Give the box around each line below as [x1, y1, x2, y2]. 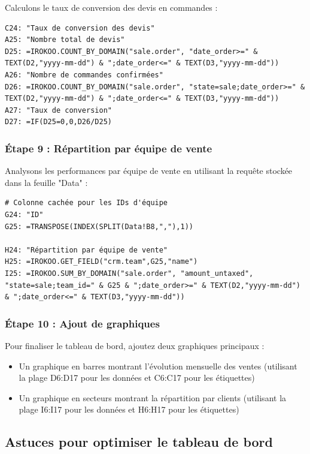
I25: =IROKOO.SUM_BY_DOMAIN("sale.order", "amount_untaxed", [5, 269, 254, 278]
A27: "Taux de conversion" [5, 106, 112, 115]
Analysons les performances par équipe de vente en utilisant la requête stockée [5, 164, 293, 177]
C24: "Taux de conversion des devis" [5, 23, 155, 32]
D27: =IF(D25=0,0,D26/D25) [5, 118, 112, 127]
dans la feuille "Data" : [5, 176, 88, 188]
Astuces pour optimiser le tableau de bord [5, 432, 273, 451]
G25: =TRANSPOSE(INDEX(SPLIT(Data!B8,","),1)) [5, 222, 193, 231]
